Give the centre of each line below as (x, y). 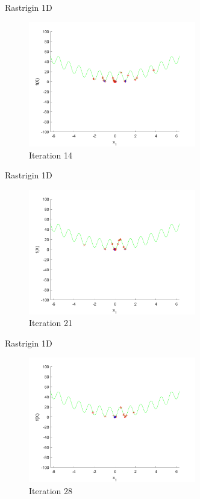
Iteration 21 (51, 323)
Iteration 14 (51, 155)
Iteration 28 (51, 490)
